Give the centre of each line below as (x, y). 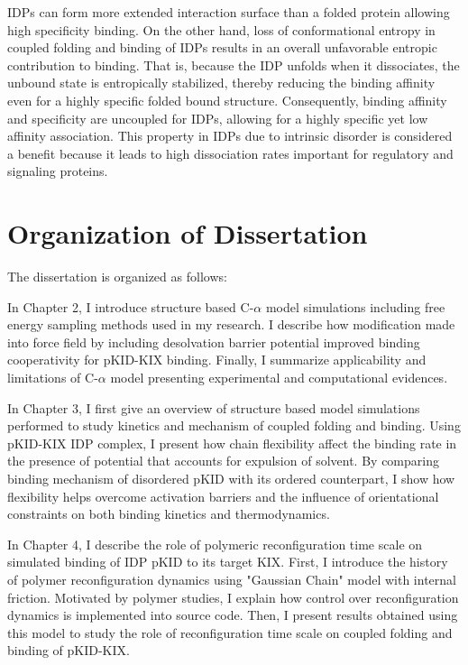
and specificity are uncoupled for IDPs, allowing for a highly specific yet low (218, 118)
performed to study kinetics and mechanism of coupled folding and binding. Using (234, 425)
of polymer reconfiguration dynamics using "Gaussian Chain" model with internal (232, 579)
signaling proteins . (58, 171)
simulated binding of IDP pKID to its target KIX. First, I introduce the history (228, 562)
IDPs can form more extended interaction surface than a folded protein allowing (229, 12)
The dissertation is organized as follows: (117, 277)
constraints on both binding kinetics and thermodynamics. (169, 514)
